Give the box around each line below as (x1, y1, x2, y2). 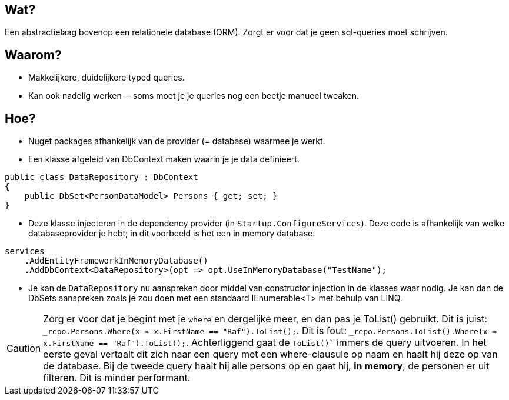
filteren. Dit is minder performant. (43, 372, 191, 384)
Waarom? (5, 47, 62, 62)
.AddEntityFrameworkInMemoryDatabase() (24, 256, 208, 266)
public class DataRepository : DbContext (5, 172, 198, 182)
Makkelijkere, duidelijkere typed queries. (28, 72, 185, 83)
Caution (6, 342, 41, 355)
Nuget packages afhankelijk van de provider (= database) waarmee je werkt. (28, 136, 325, 146)
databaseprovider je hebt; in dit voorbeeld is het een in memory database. (28, 228, 315, 239)
